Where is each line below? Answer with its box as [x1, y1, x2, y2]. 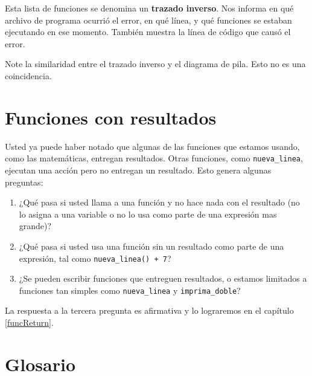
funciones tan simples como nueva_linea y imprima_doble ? [19, 284, 241, 296]
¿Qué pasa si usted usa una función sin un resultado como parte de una [19, 239, 284, 252]
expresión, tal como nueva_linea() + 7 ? [19, 251, 171, 264]
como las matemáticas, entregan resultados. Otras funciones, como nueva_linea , [5, 152, 303, 164]
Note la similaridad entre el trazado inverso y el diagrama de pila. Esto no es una [5, 57, 306, 70]
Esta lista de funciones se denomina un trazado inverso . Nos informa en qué [5, 2, 294, 14]
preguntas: [5, 175, 43, 188]
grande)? [19, 219, 52, 232]
